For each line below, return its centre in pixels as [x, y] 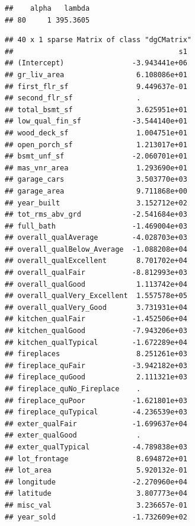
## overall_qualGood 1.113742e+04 [96, 284]
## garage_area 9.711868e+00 [96, 191]
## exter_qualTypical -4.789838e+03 [96, 447]
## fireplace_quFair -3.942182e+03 [96, 365]
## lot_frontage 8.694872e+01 [96, 459]
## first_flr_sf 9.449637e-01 [96, 86]
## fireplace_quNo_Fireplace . [73, 389]
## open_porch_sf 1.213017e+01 [96, 145]
